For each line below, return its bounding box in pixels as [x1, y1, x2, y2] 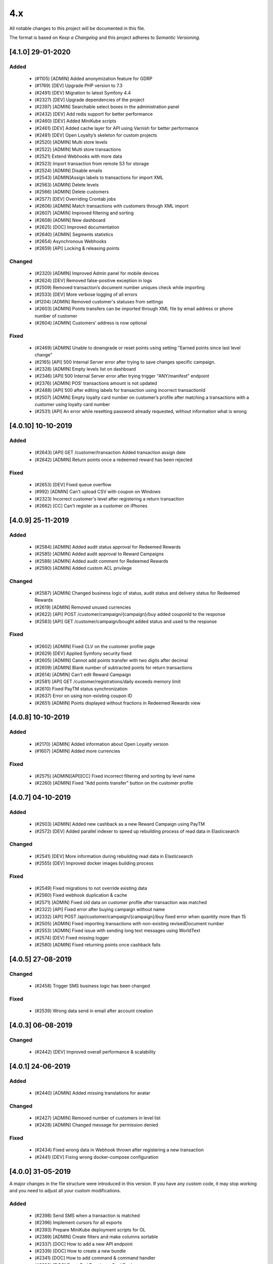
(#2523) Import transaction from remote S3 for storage [34, 160, 149, 166]
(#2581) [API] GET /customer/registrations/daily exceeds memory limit [34, 679, 181, 685]
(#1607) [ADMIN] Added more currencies [34, 748, 121, 754]
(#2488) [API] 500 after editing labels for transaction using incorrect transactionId [34, 387, 206, 393]
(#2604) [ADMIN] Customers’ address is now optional [34, 320, 147, 326]
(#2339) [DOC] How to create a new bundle [34, 1248, 126, 1254]
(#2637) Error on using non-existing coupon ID [34, 693, 132, 699]
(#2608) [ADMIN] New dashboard [34, 217, 106, 223]
